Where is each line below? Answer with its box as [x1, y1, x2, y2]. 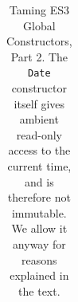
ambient [19, 111, 59, 127]
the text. [18, 282, 60, 299]
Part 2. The [10, 48, 68, 65]
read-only [16, 126, 62, 143]
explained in [10, 267, 69, 284]
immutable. [11, 204, 67, 221]
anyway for [12, 235, 66, 252]
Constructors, [6, 33, 72, 49]
